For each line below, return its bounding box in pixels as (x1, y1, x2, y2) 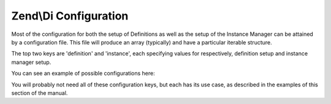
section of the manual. (11, 89, 68, 97)
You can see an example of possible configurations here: (11, 70, 156, 77)
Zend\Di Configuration (11, 9, 129, 23)
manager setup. (11, 58, 51, 66)
